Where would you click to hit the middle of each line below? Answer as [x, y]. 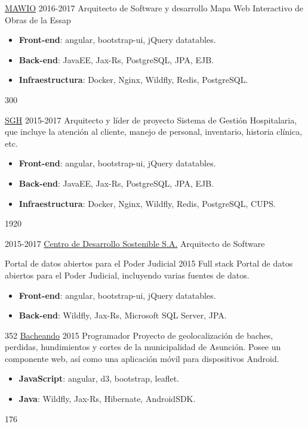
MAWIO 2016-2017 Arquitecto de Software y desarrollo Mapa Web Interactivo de [154, 8]
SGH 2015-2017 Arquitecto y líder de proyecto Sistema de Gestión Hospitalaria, [151, 120]
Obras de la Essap [38, 19]
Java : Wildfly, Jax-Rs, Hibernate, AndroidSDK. [107, 399]
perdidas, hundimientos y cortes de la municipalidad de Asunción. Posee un [143, 347]
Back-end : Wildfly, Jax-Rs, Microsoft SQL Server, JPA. [123, 315]
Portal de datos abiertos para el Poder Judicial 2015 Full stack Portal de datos [149, 263]
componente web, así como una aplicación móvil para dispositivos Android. [142, 358]
